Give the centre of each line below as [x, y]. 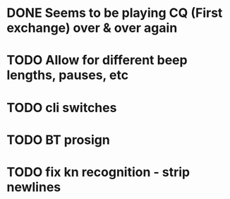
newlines [34, 187]
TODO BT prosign [58, 140]
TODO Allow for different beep [97, 60]
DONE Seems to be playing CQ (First [115, 13]
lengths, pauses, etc [67, 75]
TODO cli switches [62, 108]
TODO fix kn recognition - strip [98, 172]
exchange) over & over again [92, 28]
